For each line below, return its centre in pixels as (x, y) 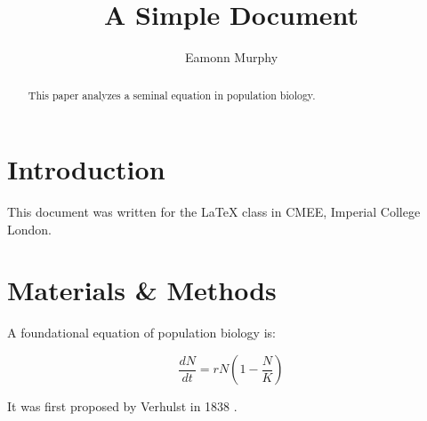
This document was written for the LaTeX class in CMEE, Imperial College (214, 212)
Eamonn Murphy (231, 57)
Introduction (86, 169)
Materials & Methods (142, 290)
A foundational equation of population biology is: (141, 333)
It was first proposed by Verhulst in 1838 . (122, 406)
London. (29, 229)
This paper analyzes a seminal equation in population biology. (172, 95)
